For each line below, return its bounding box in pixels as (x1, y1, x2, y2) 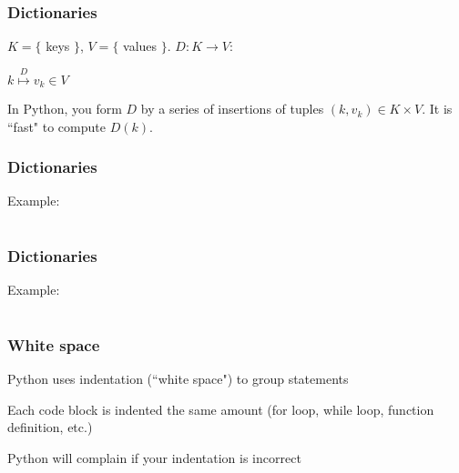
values (123, 36, 158, 55)
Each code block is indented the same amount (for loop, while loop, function (7, 399, 434, 418)
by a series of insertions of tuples (140, 99, 324, 118)
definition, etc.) (7, 418, 93, 437)
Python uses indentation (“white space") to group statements (7, 369, 349, 388)
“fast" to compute (7, 116, 106, 136)
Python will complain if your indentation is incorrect (7, 448, 301, 467)
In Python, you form (7, 99, 122, 118)
